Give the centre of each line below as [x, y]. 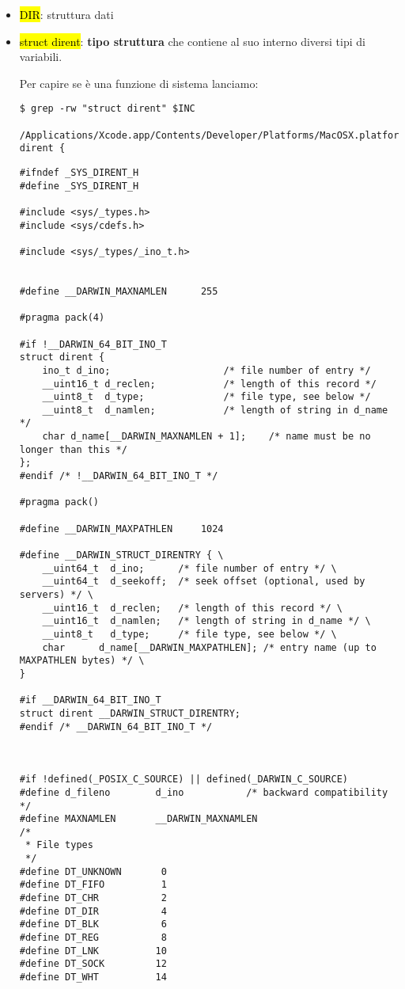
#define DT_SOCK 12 [93, 964]
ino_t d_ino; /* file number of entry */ [206, 370]
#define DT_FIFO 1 [93, 885]
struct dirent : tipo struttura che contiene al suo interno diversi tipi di [192, 41]
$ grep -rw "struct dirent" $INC [107, 109]
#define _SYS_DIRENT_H [79, 186]
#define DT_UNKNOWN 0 [93, 871]
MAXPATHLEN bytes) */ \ [82, 661]
